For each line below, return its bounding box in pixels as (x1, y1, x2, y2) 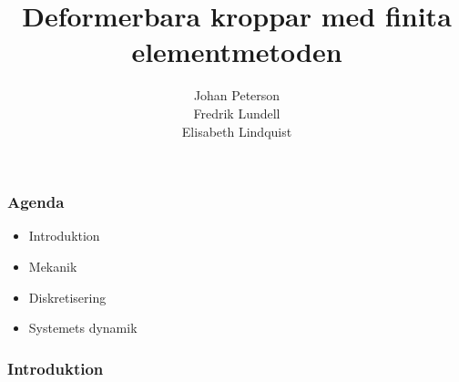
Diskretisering (28, 287, 107, 306)
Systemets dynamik (28, 318, 138, 337)
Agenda (7, 191, 65, 213)
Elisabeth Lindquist (181, 121, 292, 140)
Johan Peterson (193, 86, 280, 105)
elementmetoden (131, 33, 342, 70)
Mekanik (28, 256, 77, 275)
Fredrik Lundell (193, 103, 280, 122)
